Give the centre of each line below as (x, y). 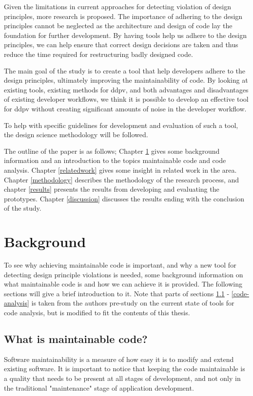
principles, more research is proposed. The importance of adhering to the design (123, 16)
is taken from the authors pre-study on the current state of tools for (133, 303)
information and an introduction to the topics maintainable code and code (115, 160)
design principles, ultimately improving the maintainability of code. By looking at (126, 80)
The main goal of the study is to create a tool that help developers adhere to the (125, 70)
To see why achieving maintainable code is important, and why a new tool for (120, 265)
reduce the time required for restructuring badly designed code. (98, 54)
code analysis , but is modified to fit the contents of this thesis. (97, 312)
